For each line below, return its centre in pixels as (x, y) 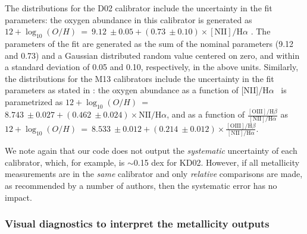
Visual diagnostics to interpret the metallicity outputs (137, 224)
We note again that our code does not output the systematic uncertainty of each (151, 151)
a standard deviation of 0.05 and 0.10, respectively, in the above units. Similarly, (152, 67)
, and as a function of (206, 114)
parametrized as (34, 101)
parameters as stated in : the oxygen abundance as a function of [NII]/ (134, 90)
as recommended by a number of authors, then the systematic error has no (141, 186)
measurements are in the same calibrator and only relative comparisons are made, (154, 174)
